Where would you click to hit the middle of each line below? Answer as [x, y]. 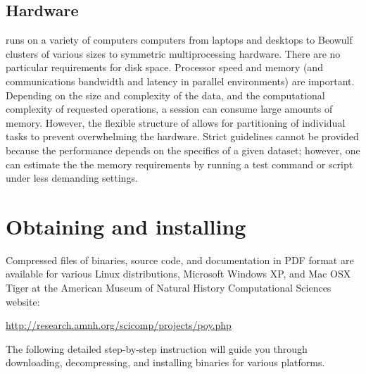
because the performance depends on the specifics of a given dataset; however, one [183, 150]
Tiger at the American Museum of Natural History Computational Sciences [169, 288]
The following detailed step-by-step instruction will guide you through [157, 348]
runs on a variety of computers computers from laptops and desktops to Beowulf [179, 40]
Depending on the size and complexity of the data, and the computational [165, 95]
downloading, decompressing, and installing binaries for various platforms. [165, 362]
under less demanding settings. [72, 178]
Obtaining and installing [126, 226]
